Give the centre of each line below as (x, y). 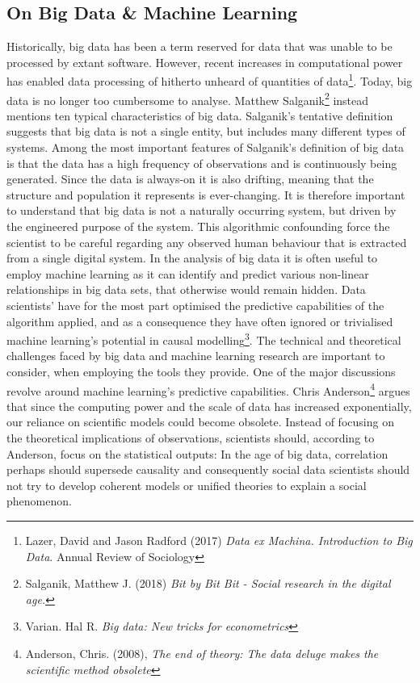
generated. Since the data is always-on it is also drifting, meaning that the (190, 179)
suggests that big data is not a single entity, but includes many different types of (206, 131)
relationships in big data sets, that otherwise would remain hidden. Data (186, 289)
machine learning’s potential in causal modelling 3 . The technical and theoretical (204, 339)
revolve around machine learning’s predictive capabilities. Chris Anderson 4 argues (208, 389)
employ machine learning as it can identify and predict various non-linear (188, 273)
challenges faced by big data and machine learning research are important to (196, 356)
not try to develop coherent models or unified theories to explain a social (187, 485)
